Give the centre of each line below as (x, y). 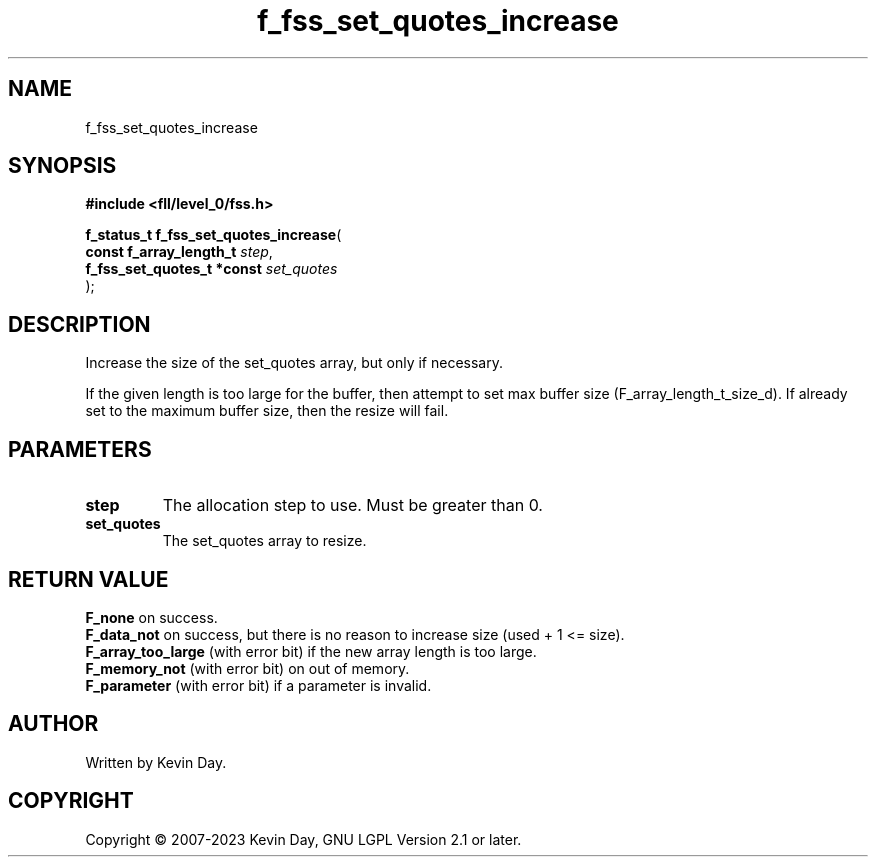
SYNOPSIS (62, 166)
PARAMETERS (80, 449)
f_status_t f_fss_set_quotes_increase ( (213, 235)
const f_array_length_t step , (179, 252)
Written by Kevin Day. (156, 762)
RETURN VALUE (88, 579)
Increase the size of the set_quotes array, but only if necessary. (294, 363)
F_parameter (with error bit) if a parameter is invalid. (258, 685)
